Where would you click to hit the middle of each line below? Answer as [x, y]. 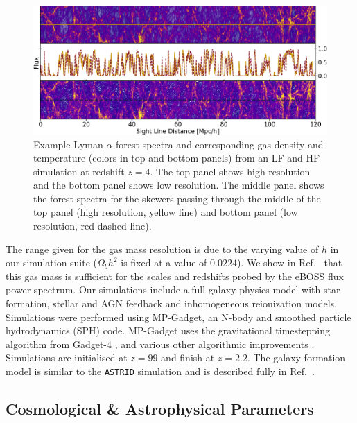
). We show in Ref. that [289, 262]
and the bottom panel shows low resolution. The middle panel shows [179, 185]
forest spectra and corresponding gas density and [220, 144]
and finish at [188, 357]
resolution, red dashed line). [93, 226]
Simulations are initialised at [67, 357]
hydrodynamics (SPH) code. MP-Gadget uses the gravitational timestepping [168, 330]
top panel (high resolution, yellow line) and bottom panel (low [166, 212]
